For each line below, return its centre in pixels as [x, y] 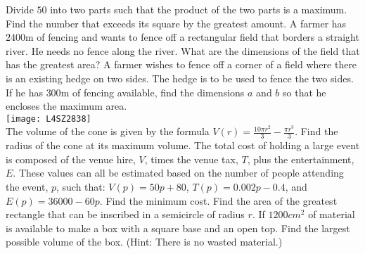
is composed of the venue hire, [71, 159]
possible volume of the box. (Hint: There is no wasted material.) [144, 242]
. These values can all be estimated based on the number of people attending [178, 173]
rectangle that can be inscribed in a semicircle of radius [125, 214]
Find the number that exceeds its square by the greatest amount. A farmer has [176, 23]
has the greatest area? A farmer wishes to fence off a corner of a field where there [181, 64]
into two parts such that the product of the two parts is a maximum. [199, 9]
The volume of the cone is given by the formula [108, 131]
